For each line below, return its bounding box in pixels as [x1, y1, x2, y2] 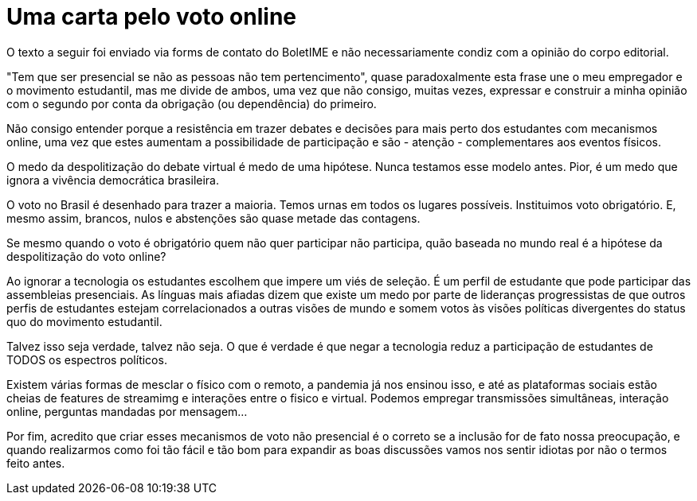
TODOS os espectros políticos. [6, 352, 167, 367]
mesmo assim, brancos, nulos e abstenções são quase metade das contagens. [6, 211, 421, 225]
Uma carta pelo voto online [6, 3, 297, 30]
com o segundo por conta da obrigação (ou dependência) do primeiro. [6, 96, 377, 111]
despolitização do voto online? [6, 249, 166, 263]
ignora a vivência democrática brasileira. [6, 173, 220, 187]
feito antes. [6, 456, 65, 470]
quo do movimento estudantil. [6, 314, 163, 328]
